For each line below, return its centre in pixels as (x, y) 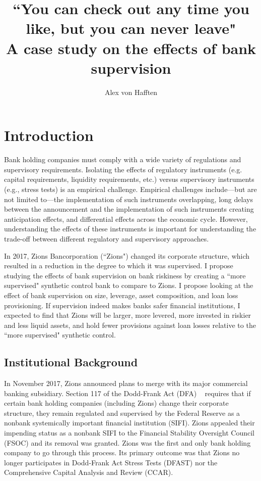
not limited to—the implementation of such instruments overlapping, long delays (128, 199)
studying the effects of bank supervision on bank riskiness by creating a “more (125, 275)
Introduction (49, 135)
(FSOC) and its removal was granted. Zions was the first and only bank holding (127, 442)
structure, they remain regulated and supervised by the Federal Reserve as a (122, 413)
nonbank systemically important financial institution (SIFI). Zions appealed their (129, 423)
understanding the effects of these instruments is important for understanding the (130, 229)
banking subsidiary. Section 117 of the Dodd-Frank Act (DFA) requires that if (127, 393)
